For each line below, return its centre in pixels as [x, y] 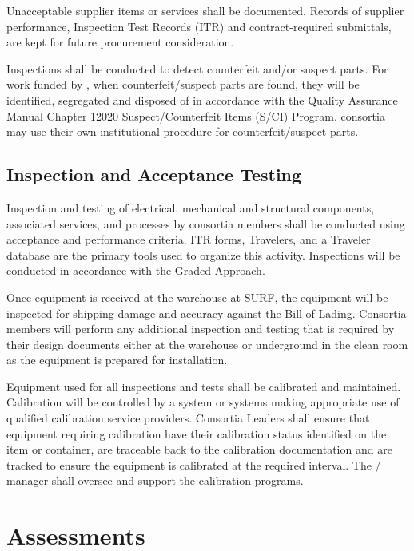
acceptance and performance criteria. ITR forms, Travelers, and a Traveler [189, 239]
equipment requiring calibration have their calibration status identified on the [197, 433]
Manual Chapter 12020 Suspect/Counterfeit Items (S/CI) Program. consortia [196, 115]
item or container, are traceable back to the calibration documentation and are [199, 449]
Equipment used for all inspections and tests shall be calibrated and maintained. [204, 386]
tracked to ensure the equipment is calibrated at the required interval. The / [194, 464]
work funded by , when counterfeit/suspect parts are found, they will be [183, 84]
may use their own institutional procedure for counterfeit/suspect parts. [183, 131]
